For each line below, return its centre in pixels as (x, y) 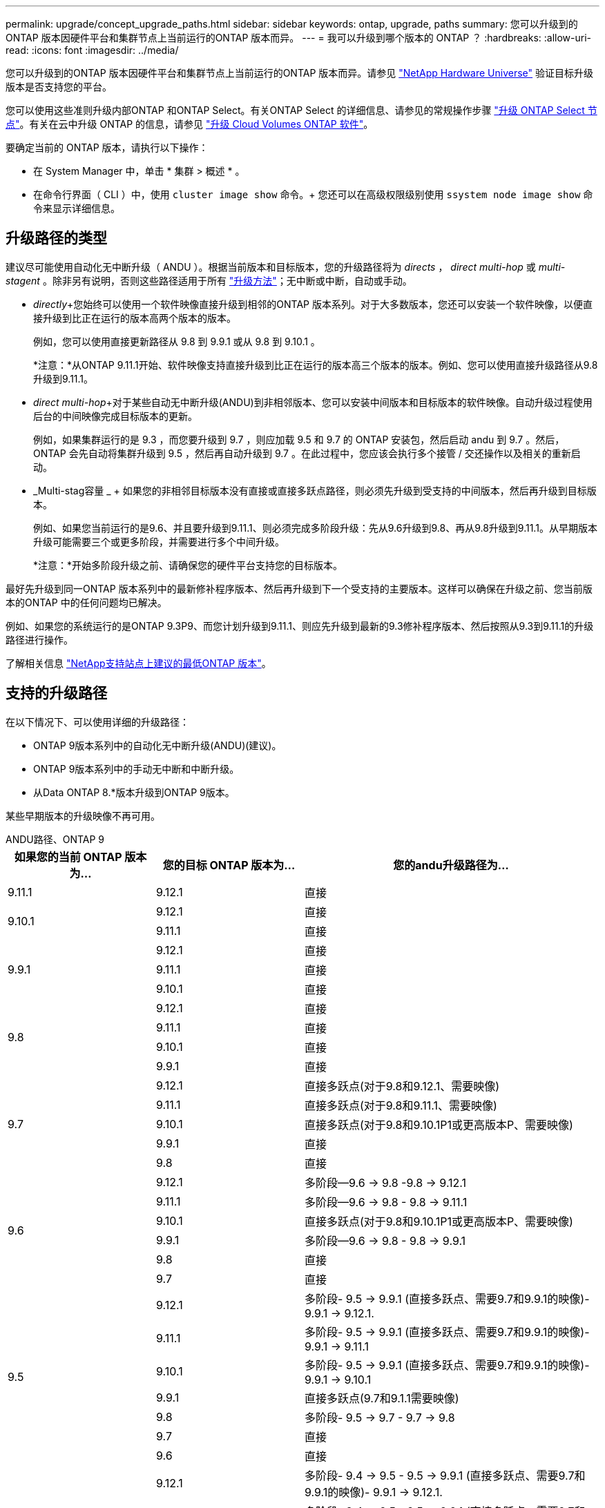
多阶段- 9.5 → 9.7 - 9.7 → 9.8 (380, 1417)
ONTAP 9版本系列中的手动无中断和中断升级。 (136, 768)
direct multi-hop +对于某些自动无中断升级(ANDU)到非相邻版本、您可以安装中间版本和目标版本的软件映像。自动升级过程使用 (313, 402)
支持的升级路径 (56, 693)
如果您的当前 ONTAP (68, 857)
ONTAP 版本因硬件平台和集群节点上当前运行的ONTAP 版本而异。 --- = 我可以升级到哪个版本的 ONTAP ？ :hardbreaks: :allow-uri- (299, 38)
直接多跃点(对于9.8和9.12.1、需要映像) (402, 1086)
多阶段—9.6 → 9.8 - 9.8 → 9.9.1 (385, 1240)
